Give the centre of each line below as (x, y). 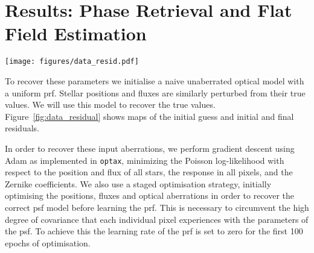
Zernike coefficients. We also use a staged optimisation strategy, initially (138, 183)
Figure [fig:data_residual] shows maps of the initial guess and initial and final (149, 116)
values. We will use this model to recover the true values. (110, 105)
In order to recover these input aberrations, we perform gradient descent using (150, 148)
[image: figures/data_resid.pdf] (72, 62)
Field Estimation (76, 33)
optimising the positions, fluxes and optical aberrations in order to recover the (149, 195)
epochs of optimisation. (48, 242)
